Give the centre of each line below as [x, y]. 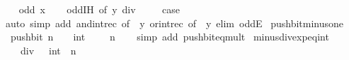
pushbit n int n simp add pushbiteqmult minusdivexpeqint [170, 37]
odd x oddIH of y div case [99, 9]
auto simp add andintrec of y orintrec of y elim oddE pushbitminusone [174, 23]
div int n [48, 50]
